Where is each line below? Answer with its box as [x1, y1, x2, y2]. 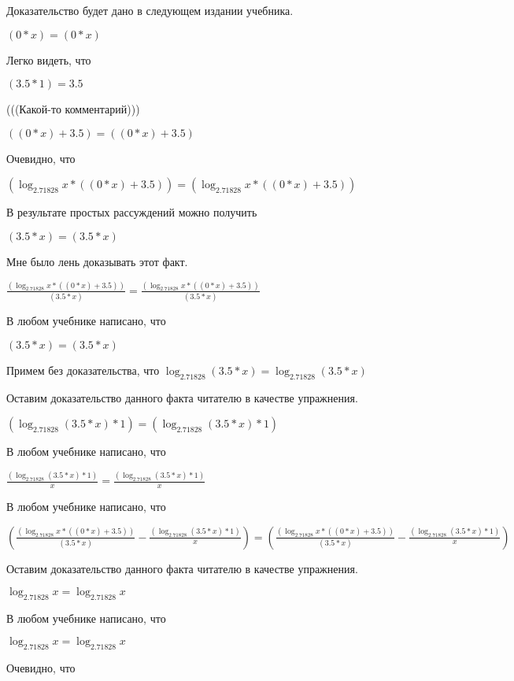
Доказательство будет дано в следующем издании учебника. [6, 2, 294, 18]
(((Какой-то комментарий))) [6, 101, 140, 117]
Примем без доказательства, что [6, 361, 160, 378]
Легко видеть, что [6, 51, 91, 68]
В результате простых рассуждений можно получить [6, 204, 257, 220]
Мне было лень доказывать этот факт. [6, 253, 188, 269]
